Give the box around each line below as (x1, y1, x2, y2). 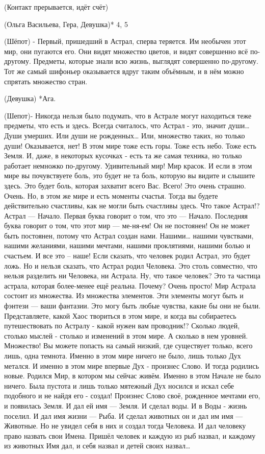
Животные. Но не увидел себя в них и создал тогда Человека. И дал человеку (4, 420, 246, 431)
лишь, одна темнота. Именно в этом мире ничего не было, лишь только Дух (4, 350, 241, 361)
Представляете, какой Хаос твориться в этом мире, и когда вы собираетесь (4, 310, 236, 321)
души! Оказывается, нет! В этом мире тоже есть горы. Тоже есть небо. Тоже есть (4, 140, 256, 151)
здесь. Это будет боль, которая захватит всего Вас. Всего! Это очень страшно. (4, 180, 246, 190)
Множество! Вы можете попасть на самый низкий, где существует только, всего (4, 340, 253, 351)
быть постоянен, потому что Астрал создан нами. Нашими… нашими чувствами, (4, 230, 254, 241)
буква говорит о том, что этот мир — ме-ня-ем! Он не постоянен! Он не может (4, 220, 250, 231)
